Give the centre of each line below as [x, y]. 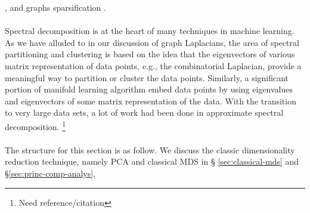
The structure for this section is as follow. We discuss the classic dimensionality [150, 149]
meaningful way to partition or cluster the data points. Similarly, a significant [147, 77]
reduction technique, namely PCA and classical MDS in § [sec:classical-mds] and [152, 161]
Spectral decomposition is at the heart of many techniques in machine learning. [150, 31]
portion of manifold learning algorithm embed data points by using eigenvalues [149, 89]
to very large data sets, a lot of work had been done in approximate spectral [144, 112]
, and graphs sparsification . [55, 7]
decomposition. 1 [35, 125]
